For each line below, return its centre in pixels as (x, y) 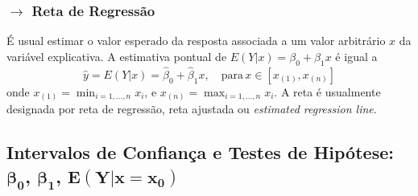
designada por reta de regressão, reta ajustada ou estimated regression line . (192, 109)
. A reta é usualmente (327, 91)
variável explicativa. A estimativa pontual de (117, 56)
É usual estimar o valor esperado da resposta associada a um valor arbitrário (196, 41)
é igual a (356, 56)
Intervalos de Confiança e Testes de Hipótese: (200, 152)
